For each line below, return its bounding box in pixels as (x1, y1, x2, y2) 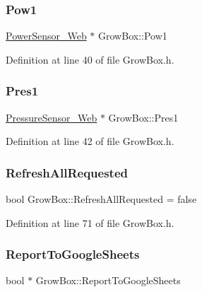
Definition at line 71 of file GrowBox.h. (6, 215, 174, 230)
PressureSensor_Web (6, 110, 97, 124)
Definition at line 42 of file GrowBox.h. (6, 134, 174, 148)
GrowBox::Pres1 (108, 110, 179, 124)
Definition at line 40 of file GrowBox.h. (6, 52, 174, 66)
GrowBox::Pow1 (98, 28, 167, 43)
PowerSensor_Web (6, 28, 87, 43)
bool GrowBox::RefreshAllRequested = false (6, 192, 197, 206)
